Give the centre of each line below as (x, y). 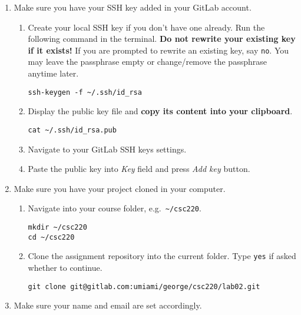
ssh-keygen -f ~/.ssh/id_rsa (85, 92)
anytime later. (53, 73)
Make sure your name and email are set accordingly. (108, 305)
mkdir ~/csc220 (57, 227)
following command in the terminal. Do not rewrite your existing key (162, 39)
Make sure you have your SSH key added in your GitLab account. (133, 7)
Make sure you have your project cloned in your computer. (120, 188)
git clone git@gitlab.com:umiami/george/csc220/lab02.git (144, 286)
